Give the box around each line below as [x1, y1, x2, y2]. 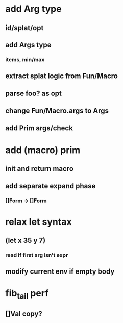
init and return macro [5, 164, 74, 173]
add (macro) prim [5, 144, 81, 156]
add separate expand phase [5, 182, 96, 190]
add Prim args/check [5, 123, 73, 133]
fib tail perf [5, 288, 49, 301]
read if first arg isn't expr [5, 251, 68, 258]
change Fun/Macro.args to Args [5, 107, 109, 115]
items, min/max [5, 56, 45, 63]
